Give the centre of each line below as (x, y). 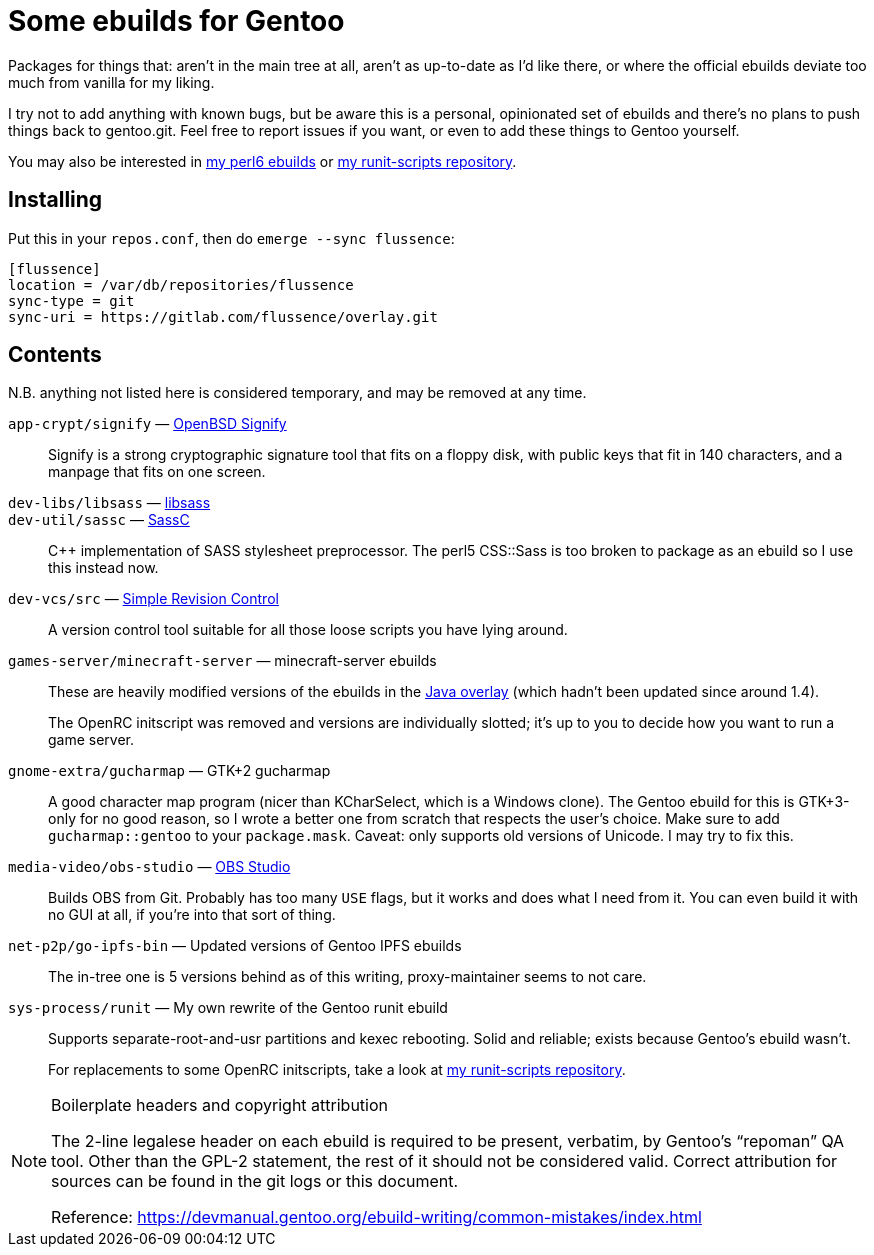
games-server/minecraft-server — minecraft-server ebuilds (222, 661)
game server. (91, 740)
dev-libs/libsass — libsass (109, 503)
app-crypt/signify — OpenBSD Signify (147, 424)
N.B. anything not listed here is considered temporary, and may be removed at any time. (297, 393)
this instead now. (103, 568)
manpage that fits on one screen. (157, 472)
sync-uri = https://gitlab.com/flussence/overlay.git (223, 316)
